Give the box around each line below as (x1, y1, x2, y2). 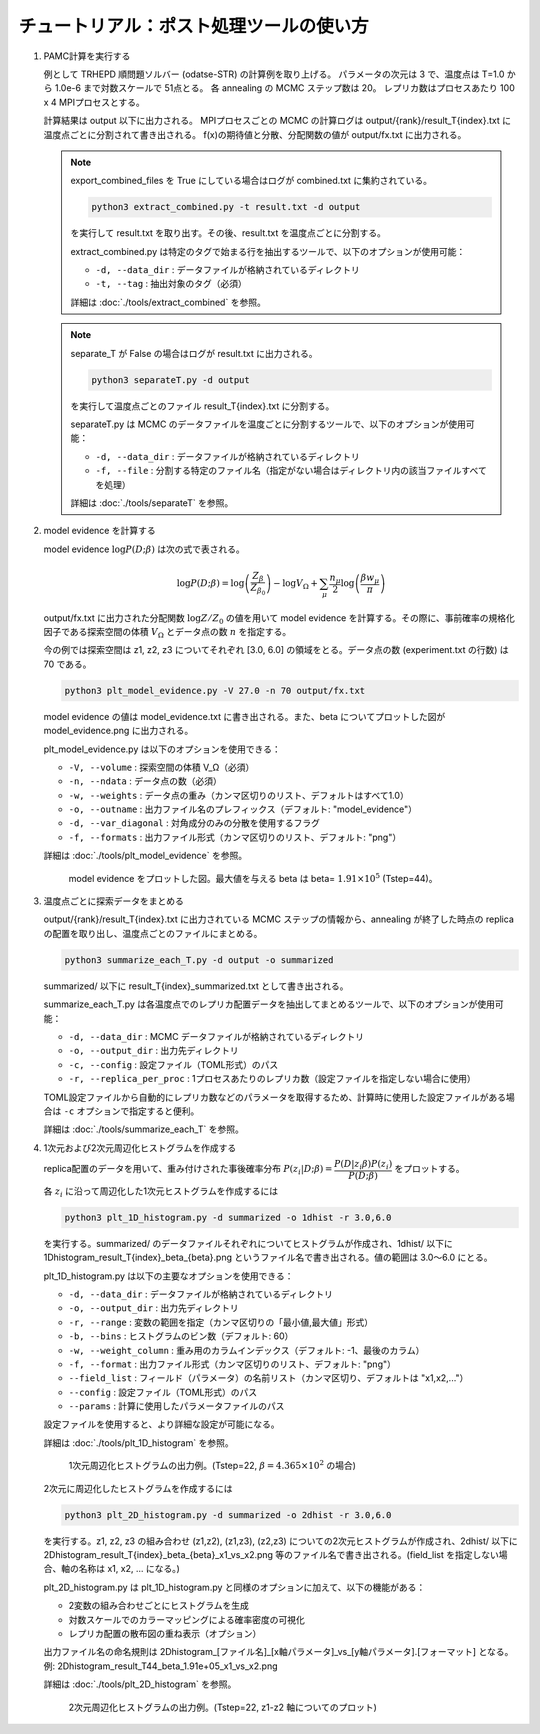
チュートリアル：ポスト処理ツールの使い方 (18, 15, 369, 37)
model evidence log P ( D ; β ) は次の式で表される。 (43, 543, 245, 555)
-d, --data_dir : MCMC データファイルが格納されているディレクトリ (68, 1030, 365, 1042)
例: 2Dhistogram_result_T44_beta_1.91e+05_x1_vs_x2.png (43, 1660, 278, 1672)
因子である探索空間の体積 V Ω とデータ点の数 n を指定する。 (43, 625, 292, 640)
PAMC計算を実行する (43, 50, 131, 62)
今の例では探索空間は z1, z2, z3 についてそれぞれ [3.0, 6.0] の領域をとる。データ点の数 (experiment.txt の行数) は (43, 644, 509, 656)
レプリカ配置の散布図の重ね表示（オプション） (68, 1627, 262, 1639)
